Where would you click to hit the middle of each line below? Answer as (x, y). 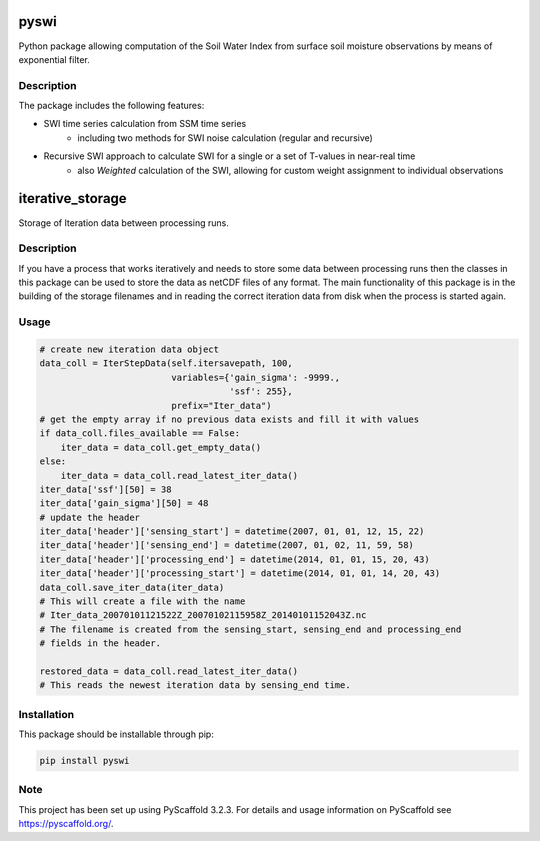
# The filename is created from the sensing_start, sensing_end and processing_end (250, 629)
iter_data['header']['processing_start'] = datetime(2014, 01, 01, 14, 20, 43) (240, 573)
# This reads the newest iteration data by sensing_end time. (195, 685)
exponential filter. (54, 59)
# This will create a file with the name (142, 601)
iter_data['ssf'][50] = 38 (105, 489)
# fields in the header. (100, 643)
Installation (46, 714)
